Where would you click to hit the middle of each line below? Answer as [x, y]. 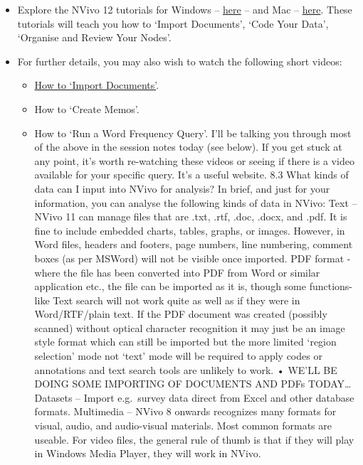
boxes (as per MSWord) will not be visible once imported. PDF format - [193, 258]
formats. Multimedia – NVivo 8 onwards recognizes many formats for [185, 411]
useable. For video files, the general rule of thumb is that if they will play [194, 439]
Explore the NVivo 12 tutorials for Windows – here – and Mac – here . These [185, 9]
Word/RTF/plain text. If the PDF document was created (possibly [181, 314]
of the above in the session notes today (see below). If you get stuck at [188, 147]
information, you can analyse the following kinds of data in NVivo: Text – [196, 202]
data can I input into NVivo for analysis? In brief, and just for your [182, 188]
